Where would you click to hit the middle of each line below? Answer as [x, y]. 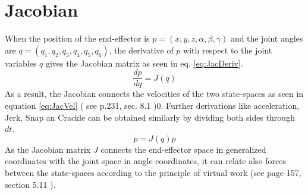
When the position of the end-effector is [77, 38]
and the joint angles [267, 38]
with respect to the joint [228, 50]
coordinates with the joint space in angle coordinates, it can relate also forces [146, 161]
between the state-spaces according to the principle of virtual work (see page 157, [153, 172]
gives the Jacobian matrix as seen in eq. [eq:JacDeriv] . [144, 63]
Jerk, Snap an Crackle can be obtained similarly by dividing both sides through [150, 117]
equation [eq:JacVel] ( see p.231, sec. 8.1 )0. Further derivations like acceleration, [152, 105]
